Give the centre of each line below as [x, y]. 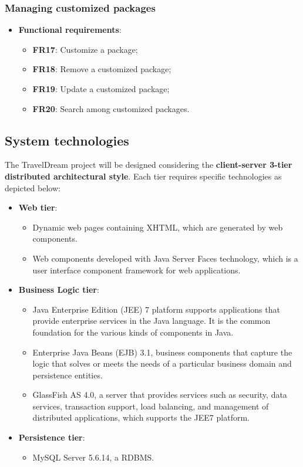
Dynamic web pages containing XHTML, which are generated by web [158, 227]
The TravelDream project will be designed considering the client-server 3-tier [149, 165]
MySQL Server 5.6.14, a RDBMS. [93, 457]
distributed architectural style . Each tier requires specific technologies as [143, 176]
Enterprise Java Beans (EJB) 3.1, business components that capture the [162, 352]
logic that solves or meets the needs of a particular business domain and [162, 363]
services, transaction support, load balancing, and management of [151, 406]
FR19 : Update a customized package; [101, 89]
